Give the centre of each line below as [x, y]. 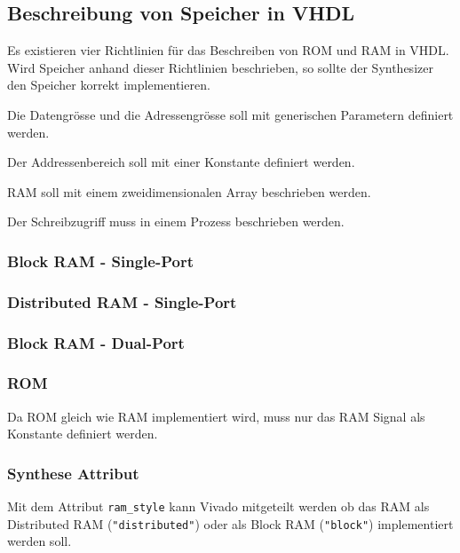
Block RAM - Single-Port [101, 261]
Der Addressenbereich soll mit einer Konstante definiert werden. [181, 162]
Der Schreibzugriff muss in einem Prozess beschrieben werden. [176, 221]
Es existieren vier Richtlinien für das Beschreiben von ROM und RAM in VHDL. [228, 50]
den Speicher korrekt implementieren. [109, 85]
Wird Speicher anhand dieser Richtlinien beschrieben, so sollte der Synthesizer [220, 67]
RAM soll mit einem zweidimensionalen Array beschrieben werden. [189, 191]
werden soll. [40, 541]
